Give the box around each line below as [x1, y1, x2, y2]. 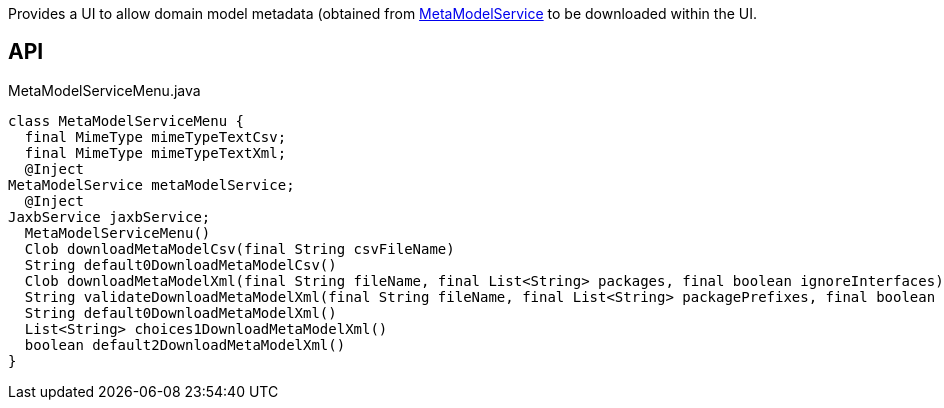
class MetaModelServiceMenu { [8, 112, 245, 129]
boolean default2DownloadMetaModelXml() [24, 336, 346, 353]
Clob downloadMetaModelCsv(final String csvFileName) [24, 240, 455, 257]
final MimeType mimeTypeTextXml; [24, 144, 287, 161]
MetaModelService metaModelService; [8, 176, 295, 193]
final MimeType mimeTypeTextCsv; [24, 128, 287, 145]
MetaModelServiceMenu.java [8, 81, 201, 99]
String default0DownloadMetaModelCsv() [24, 256, 337, 273]
